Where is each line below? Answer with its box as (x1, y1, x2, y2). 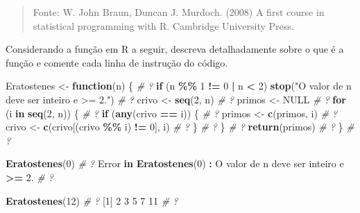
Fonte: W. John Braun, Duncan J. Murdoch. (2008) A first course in (33, 5, 325, 19)
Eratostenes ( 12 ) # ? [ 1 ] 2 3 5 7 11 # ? (6, 193, 178, 207)
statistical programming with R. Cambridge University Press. (33, 18, 294, 33)
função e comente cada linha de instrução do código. (6, 55, 228, 69)
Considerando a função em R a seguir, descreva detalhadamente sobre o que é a (6, 42, 344, 56)
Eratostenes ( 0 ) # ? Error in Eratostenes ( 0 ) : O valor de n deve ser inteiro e (6, 156, 344, 171)
